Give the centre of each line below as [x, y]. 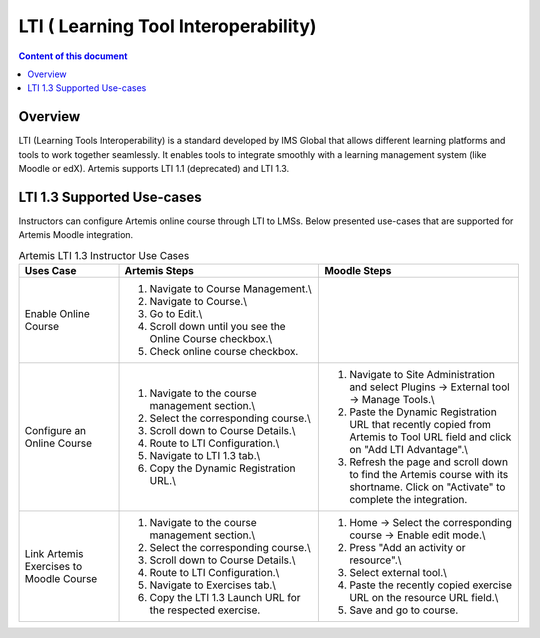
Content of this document [73, 56]
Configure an [55, 431]
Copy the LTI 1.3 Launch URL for [225, 598]
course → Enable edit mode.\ [417, 535]
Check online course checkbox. [224, 352]
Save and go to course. [404, 610]
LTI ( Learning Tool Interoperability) [167, 26]
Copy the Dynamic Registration [222, 468]
